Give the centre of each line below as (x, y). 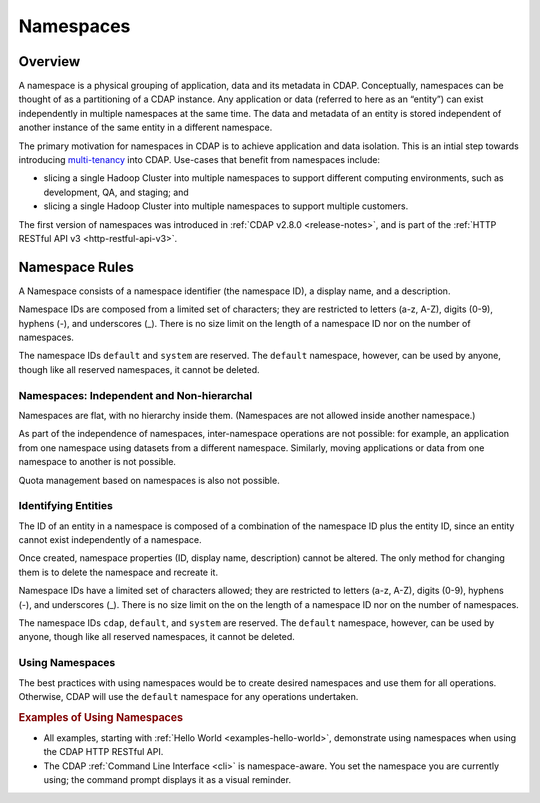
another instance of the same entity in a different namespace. (145, 127)
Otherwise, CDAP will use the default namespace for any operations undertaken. (188, 696)
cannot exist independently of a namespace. (110, 540)
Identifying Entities (66, 506)
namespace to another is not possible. (97, 462)
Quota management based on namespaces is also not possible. (149, 480)
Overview (49, 61)
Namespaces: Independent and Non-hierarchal (135, 395)
